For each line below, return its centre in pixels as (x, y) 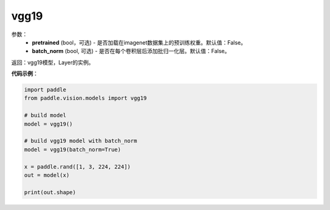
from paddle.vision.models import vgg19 (85, 98)
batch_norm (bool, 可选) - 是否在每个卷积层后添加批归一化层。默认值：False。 (131, 51)
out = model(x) (47, 175)
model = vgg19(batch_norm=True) (73, 149)
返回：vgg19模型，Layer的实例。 (53, 62)
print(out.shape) (50, 192)
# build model (45, 115)
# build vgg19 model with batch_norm (81, 141)
